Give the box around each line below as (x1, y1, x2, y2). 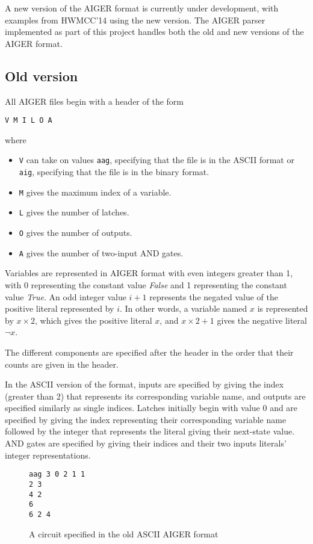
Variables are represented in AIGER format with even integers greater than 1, (5, 267, 293, 279)
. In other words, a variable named (120, 302, 247, 315)
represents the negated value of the (149, 290, 278, 303)
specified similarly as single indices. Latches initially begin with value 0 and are (5, 401, 298, 414)
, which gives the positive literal (35, 314, 152, 326)
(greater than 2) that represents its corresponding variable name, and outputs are (5, 389, 306, 402)
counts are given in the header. (5, 357, 119, 370)
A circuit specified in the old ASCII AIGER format (29, 527, 218, 540)
